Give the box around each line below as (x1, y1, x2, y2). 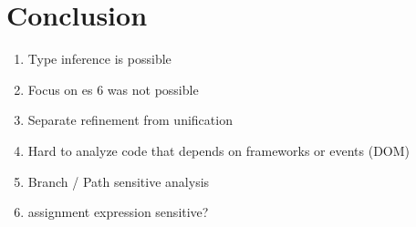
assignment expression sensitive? (27, 202, 209, 222)
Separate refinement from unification (27, 110, 233, 129)
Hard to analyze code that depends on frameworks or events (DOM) (27, 140, 411, 160)
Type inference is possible (27, 49, 172, 68)
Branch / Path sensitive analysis (27, 171, 210, 191)
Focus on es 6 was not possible (27, 79, 199, 98)
